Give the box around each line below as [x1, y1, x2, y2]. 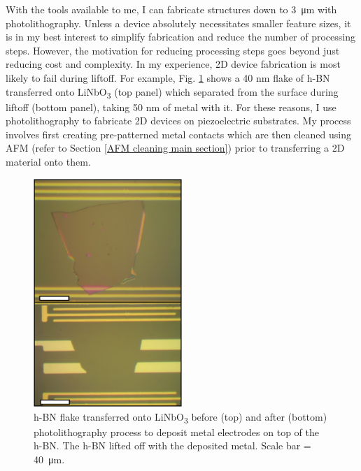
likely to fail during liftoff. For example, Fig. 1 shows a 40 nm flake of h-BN [6, 70, 330, 85]
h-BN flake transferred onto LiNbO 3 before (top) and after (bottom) [34, 409, 327, 426]
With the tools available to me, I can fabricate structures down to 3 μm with [6, 2, 337, 16]
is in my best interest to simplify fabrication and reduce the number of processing [6, 29, 355, 44]
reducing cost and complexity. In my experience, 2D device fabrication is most [6, 57, 341, 71]
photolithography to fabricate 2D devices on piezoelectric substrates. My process [6, 113, 351, 128]
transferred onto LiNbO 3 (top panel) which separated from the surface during [6, 84, 339, 101]
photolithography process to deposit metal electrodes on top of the [34, 424, 319, 439]
